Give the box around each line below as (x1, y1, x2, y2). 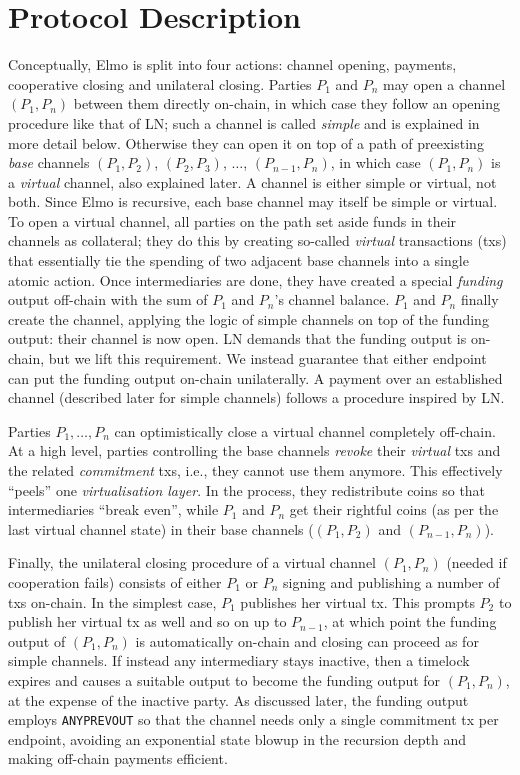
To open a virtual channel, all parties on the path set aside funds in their (8, 210, 457, 231)
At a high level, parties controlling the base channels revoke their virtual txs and (8, 440, 501, 461)
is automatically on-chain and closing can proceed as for (135, 630, 479, 651)
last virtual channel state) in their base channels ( (8, 518, 314, 539)
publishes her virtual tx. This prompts (240, 591, 475, 612)
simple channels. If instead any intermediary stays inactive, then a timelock (8, 650, 470, 671)
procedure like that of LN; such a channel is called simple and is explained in (8, 112, 480, 133)
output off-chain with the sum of (8, 289, 208, 310)
